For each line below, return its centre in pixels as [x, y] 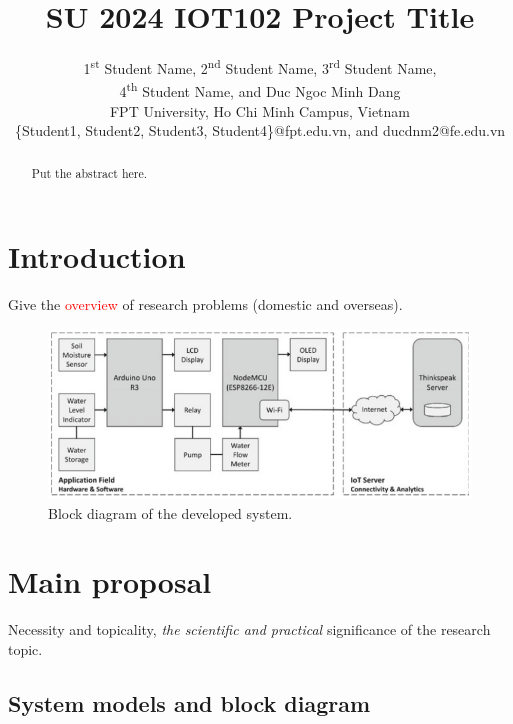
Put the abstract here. [89, 172]
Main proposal [110, 581]
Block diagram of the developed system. [170, 512]
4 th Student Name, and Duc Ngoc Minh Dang [260, 90]
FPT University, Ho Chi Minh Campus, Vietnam [260, 110]
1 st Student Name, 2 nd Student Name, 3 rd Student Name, [260, 66]
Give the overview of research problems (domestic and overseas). [205, 304]
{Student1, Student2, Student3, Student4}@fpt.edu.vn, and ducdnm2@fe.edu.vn [260, 130]
